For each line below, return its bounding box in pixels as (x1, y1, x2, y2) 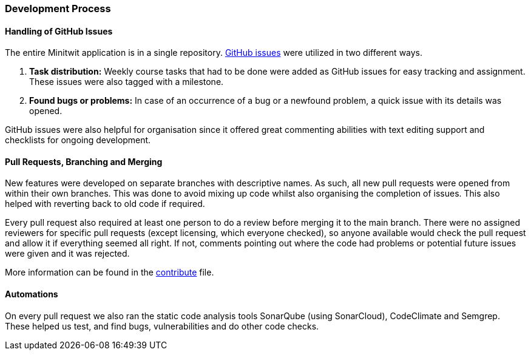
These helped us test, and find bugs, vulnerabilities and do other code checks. (5, 320, 319, 331)
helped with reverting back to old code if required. (5, 198, 205, 209)
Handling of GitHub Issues (5, 25, 113, 36)
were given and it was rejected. (5, 248, 130, 259)
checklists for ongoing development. (5, 135, 151, 146)
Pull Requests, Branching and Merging (5, 156, 163, 167)
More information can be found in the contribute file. (5, 267, 214, 278)
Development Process (5, 2, 111, 15)
